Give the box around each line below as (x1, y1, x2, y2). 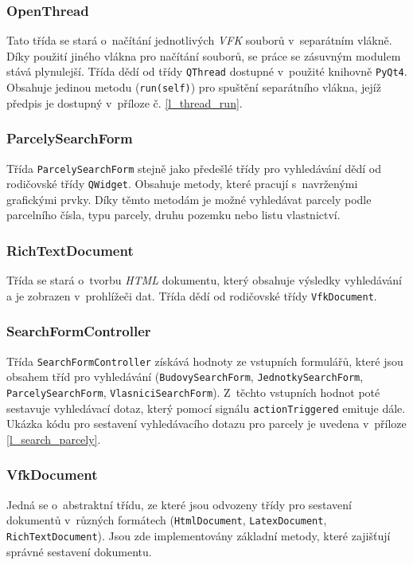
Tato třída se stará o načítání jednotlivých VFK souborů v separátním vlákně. (6, 32, 392, 49)
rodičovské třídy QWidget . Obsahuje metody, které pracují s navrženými (6, 175, 358, 192)
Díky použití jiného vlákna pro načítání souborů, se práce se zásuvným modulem (6, 47, 401, 64)
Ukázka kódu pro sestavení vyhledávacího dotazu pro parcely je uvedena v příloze (6, 415, 407, 432)
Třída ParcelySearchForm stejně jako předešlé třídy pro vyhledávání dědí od (6, 159, 381, 176)
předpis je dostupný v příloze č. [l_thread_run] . (6, 94, 243, 111)
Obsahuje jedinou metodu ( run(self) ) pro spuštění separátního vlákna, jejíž (6, 79, 381, 96)
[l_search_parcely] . (6, 430, 101, 447)
